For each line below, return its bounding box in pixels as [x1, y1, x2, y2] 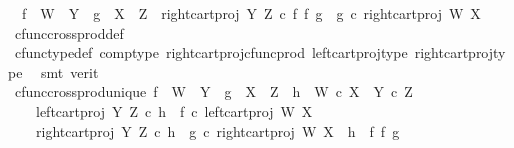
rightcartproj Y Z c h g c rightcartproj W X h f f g [35, 120, 400, 141]
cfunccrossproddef [14, 22, 124, 43]
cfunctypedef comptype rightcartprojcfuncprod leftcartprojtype [14, 42, 408, 63]
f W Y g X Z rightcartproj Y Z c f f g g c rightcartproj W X [21, 3, 481, 23]
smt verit [41, 61, 99, 82]
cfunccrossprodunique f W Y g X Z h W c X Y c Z [14, 81, 413, 102]
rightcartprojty [414, 42, 506, 63]
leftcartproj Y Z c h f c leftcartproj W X [35, 100, 313, 121]
